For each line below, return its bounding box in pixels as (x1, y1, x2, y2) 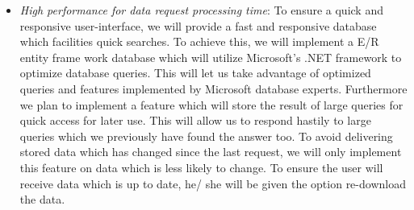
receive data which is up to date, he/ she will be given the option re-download (19, 175, 406, 191)
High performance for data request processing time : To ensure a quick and (19, 2, 383, 18)
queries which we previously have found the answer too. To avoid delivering (19, 127, 393, 144)
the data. (19, 191, 65, 208)
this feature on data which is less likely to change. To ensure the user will (19, 159, 383, 175)
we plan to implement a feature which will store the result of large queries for (19, 96, 404, 113)
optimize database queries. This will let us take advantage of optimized (19, 64, 371, 81)
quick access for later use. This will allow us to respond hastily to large (19, 112, 371, 129)
